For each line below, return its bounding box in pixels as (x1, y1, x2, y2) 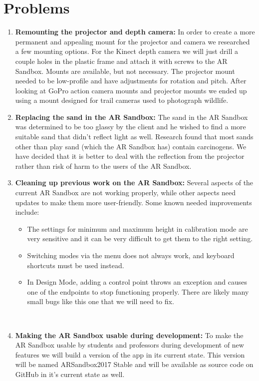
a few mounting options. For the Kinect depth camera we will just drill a (15, 46, 238, 56)
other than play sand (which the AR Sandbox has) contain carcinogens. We (15, 141, 247, 151)
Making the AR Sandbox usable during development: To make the (15, 330, 244, 340)
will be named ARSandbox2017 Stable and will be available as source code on (15, 359, 254, 370)
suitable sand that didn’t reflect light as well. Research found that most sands (15, 131, 254, 142)
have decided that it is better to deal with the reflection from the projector (15, 151, 245, 161)
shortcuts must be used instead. (27, 260, 124, 270)
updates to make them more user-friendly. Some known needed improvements (15, 197, 252, 207)
